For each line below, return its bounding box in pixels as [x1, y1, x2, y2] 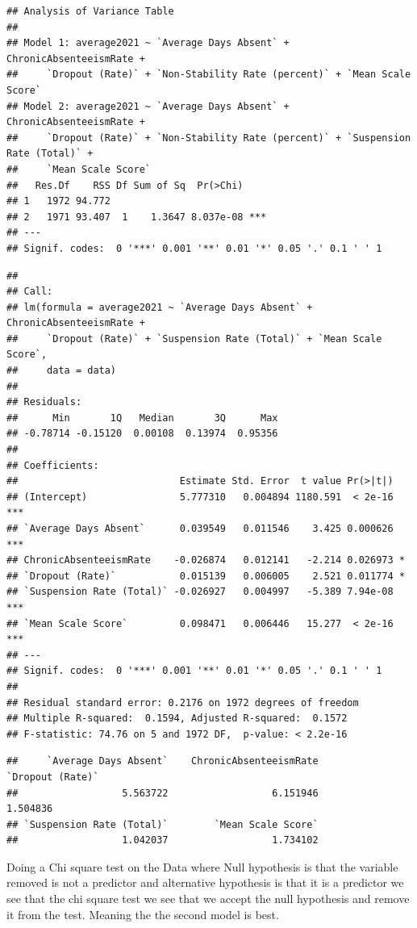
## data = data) [6, 365, 117, 377]
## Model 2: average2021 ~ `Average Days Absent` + [6, 100, 290, 112]
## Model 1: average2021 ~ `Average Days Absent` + [6, 37, 290, 49]
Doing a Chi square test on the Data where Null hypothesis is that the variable [6, 858, 398, 875]
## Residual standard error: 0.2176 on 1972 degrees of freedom [6, 696, 359, 709]
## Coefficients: [6, 459, 99, 471]
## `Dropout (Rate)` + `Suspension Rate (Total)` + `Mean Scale [6, 332, 382, 345]
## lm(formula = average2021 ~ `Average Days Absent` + [6, 301, 313, 313]
